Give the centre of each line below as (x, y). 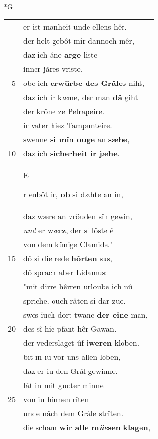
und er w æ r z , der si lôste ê (69, 230)
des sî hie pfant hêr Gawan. (70, 328)
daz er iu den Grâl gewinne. (71, 371)
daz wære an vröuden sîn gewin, (78, 216)
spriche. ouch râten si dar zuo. (75, 300)
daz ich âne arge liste (61, 54)
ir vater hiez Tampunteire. (68, 125)
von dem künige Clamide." (68, 244)
